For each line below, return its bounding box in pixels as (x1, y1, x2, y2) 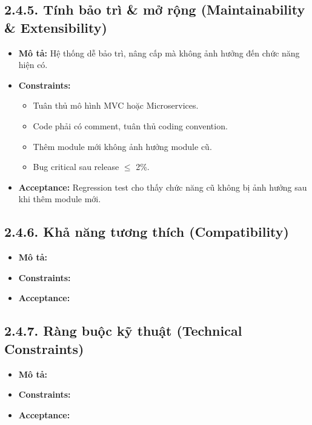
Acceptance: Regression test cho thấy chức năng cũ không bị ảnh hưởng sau (18, 180, 307, 193)
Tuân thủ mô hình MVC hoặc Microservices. (33, 99, 199, 112)
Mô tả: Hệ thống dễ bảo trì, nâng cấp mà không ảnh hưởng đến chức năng (18, 46, 300, 59)
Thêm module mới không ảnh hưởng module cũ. (33, 140, 212, 152)
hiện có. (18, 58, 48, 71)
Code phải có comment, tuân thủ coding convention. (33, 119, 228, 132)
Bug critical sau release (33, 160, 119, 173)
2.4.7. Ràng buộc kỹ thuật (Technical (4, 321, 242, 340)
